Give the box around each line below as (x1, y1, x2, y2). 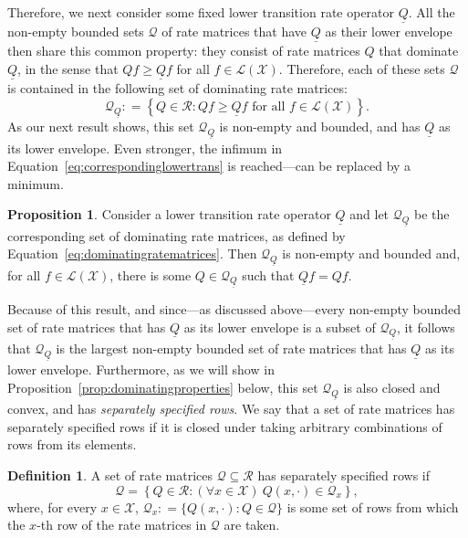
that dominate (379, 41, 459, 60)
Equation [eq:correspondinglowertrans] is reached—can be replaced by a (7, 156, 411, 175)
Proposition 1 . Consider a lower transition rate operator (7, 205, 331, 224)
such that (242, 265, 295, 284)
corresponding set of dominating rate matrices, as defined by (7, 226, 346, 245)
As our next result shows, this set (7, 117, 194, 136)
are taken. (224, 515, 280, 534)
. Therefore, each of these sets (278, 59, 445, 79)
